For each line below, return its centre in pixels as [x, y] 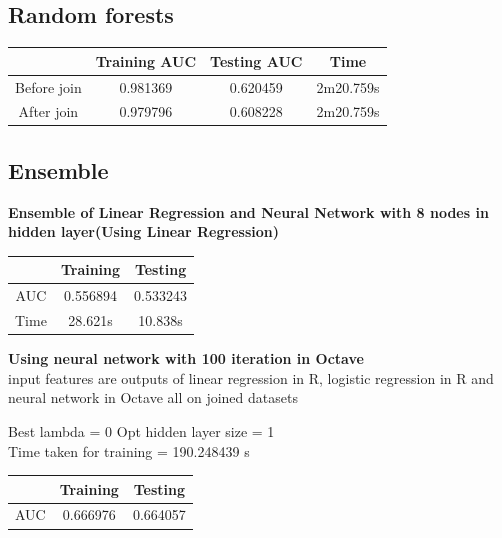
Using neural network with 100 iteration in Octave [186, 358]
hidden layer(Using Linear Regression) [143, 231]
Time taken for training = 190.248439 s [129, 450]
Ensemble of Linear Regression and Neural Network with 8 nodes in [248, 211]
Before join [48, 86]
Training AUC [146, 60]
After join [48, 111]
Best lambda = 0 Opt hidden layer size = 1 [141, 430]
